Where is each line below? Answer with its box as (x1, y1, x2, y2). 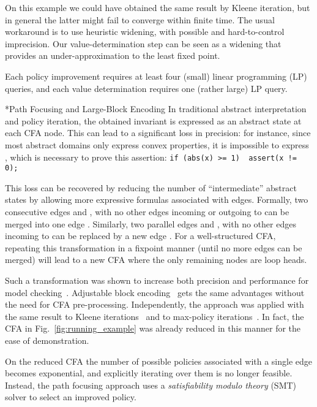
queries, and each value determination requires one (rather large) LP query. (5, 82, 288, 94)
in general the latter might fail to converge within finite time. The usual (5, 13, 275, 26)
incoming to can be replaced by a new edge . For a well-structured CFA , (5, 229, 276, 242)
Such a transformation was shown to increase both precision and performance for (5, 274, 309, 286)
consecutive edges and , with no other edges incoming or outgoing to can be (5, 205, 289, 218)
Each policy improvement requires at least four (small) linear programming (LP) (5, 69, 307, 82)
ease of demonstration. (5, 333, 89, 346)
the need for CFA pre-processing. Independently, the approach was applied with (5, 298, 304, 311)
